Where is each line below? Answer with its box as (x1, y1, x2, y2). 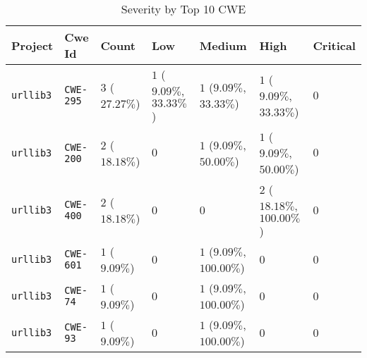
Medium (199, 37, 247, 54)
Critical (313, 37, 356, 54)
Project (11, 37, 54, 54)
